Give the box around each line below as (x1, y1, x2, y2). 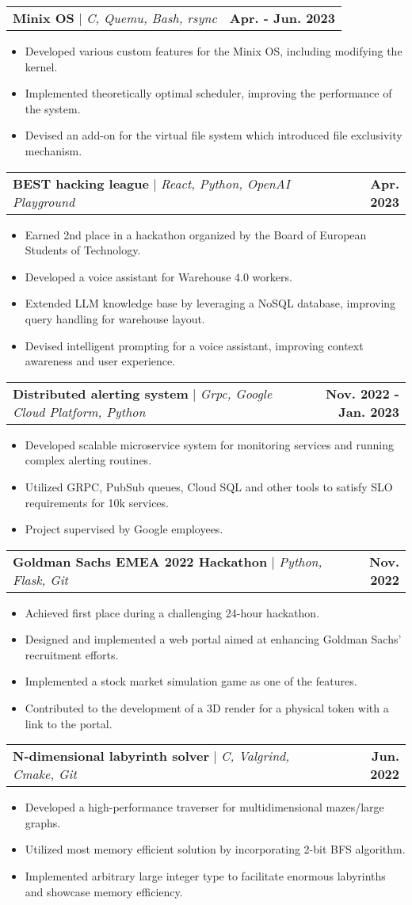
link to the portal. (25, 715, 113, 731)
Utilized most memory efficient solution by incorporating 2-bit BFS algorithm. (25, 841, 406, 857)
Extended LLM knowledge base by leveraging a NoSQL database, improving (25, 295, 396, 311)
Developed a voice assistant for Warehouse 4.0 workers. (25, 268, 292, 284)
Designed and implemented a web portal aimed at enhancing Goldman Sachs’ (25, 631, 402, 647)
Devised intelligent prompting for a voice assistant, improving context (25, 337, 364, 353)
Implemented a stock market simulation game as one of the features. (25, 673, 357, 689)
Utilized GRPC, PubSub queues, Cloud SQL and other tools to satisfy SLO (25, 478, 393, 495)
